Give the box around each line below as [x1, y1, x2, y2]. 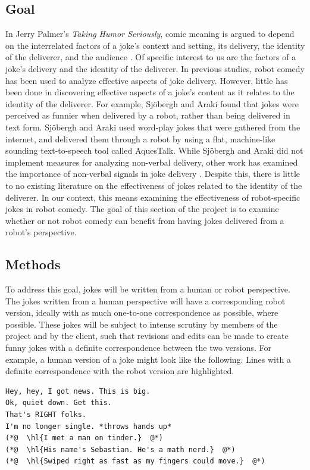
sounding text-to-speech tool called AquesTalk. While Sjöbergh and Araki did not [5, 144, 303, 157]
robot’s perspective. [5, 226, 77, 238]
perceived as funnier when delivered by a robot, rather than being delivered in [5, 109, 290, 122]
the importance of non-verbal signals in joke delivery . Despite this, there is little [5, 167, 300, 180]
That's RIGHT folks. [5, 410, 87, 419]
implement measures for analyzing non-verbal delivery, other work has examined [5, 155, 298, 168]
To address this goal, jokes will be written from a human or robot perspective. [5, 283, 290, 295]
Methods [5, 255, 61, 273]
